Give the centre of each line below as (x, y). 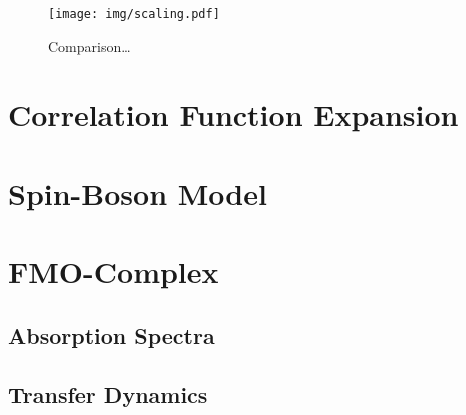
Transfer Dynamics (108, 393)
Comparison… (89, 45)
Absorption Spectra (111, 334)
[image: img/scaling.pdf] (134, 14)
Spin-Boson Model (137, 192)
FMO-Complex (113, 271)
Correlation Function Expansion (233, 114)
